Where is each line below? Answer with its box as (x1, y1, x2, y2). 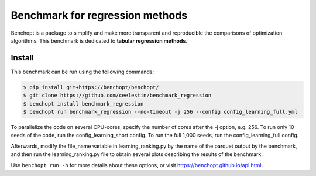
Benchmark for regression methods (11, 9, 187, 22)
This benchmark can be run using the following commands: (11, 68, 154, 75)
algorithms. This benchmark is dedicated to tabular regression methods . (11, 37, 187, 44)
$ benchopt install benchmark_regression (23, 100, 144, 107)
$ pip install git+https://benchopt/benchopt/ (23, 84, 159, 90)
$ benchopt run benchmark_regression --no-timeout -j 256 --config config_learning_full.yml (23, 109, 298, 115)
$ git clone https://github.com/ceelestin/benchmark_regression (23, 92, 212, 99)
